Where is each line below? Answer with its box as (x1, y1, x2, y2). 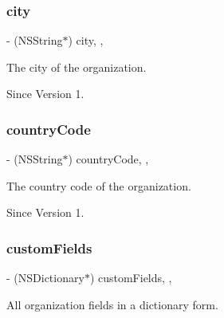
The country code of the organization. (6, 177, 191, 194)
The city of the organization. (6, 58, 147, 75)
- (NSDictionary (6, 269, 84, 286)
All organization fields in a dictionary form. (6, 296, 218, 312)
